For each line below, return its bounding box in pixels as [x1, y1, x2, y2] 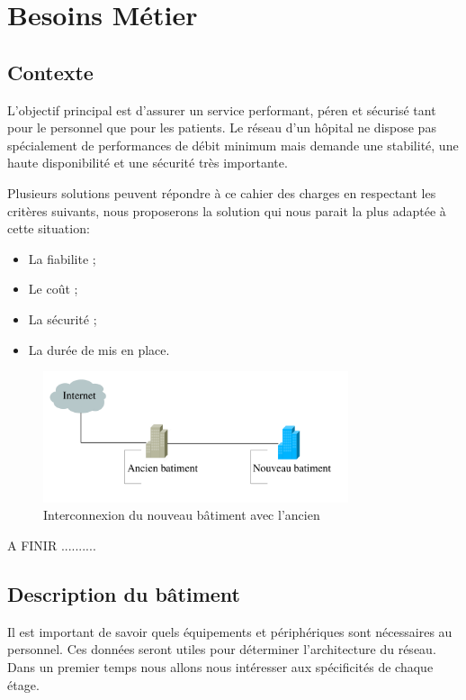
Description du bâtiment [7, 580, 240, 608]
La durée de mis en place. [28, 340, 170, 359]
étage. [7, 675, 40, 694]
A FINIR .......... [7, 536, 96, 555]
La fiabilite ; [28, 249, 96, 268]
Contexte [7, 58, 94, 86]
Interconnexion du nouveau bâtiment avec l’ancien [43, 505, 320, 524]
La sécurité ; [28, 309, 97, 328]
